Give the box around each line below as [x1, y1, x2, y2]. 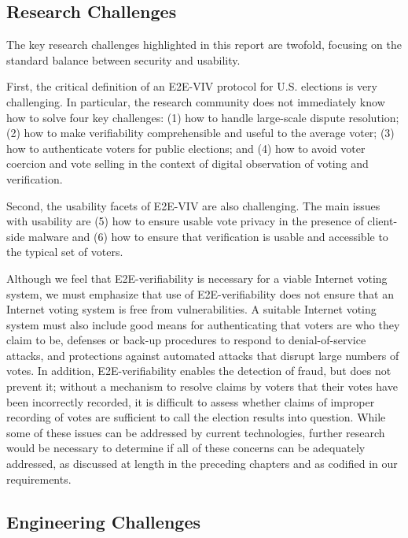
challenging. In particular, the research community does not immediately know [6, 93, 385, 109]
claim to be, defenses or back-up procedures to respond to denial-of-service [6, 332, 366, 348]
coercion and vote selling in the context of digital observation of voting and [6, 155, 369, 172]
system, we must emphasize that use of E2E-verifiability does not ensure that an [6, 285, 394, 302]
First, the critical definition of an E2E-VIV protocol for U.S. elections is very [6, 78, 377, 95]
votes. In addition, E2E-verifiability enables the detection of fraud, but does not [6, 362, 391, 379]
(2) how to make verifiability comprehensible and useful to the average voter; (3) [6, 124, 395, 141]
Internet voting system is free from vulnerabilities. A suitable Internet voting [6, 301, 377, 317]
